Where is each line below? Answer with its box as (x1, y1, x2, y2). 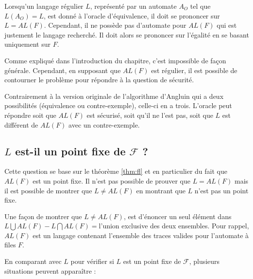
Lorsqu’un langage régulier (4, 1, 84, 11)
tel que (190, 1, 211, 11)
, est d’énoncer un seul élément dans (123, 211, 232, 221)
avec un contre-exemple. (68, 119, 140, 130)
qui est (217, 20, 237, 30)
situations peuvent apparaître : (4, 265, 96, 276)
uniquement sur (4, 39, 51, 49)
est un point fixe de (123, 256, 181, 266)
